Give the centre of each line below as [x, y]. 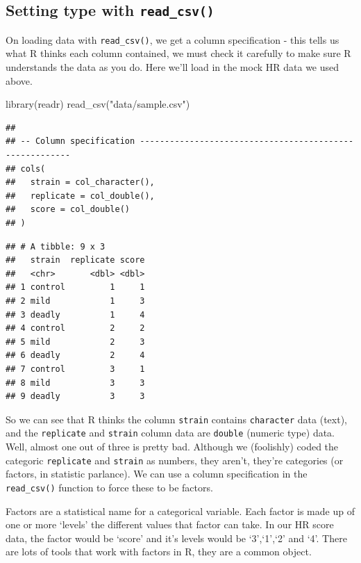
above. [19, 80]
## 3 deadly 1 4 [75, 315]
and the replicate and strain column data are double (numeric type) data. [170, 433]
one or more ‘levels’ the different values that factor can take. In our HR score [170, 524]
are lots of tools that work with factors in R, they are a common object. [159, 552]
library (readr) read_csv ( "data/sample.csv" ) [98, 104]
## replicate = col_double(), [80, 196]
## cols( [26, 169]
